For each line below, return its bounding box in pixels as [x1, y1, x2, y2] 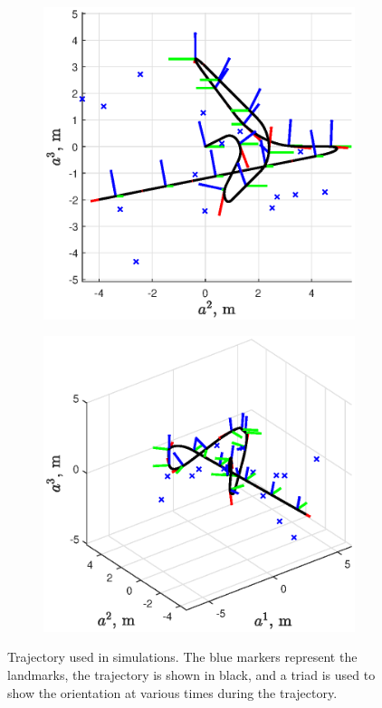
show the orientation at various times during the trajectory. [7, 683, 338, 702]
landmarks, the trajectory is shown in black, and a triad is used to [7, 665, 376, 684]
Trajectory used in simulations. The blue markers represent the [7, 647, 358, 666]
